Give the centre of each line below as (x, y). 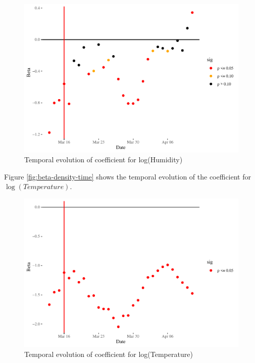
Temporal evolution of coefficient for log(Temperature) (109, 354)
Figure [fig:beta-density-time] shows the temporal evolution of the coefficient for (127, 176)
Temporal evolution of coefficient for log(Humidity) (104, 160)
